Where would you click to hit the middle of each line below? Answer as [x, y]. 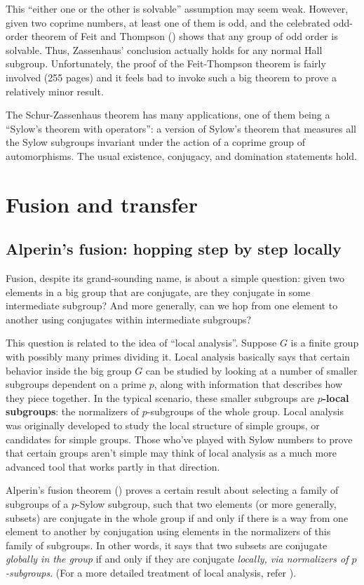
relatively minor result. [55, 91]
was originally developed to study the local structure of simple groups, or [163, 425]
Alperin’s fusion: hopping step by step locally [174, 249]
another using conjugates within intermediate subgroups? [129, 319]
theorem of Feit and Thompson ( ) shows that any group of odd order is [184, 36]
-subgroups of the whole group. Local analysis [245, 411]
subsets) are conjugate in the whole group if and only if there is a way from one [177, 517]
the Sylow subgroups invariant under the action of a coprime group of [155, 142]
